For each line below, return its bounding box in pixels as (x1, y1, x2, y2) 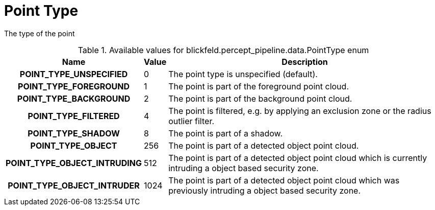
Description (282, 56, 328, 67)
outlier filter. (168, 115, 215, 126)
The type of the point (4, 29, 75, 38)
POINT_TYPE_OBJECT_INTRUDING (6, 157, 142, 168)
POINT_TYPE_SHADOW (28, 128, 120, 138)
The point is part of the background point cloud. (168, 93, 352, 104)
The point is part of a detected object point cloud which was (168, 175, 400, 185)
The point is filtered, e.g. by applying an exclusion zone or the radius (168, 105, 431, 116)
